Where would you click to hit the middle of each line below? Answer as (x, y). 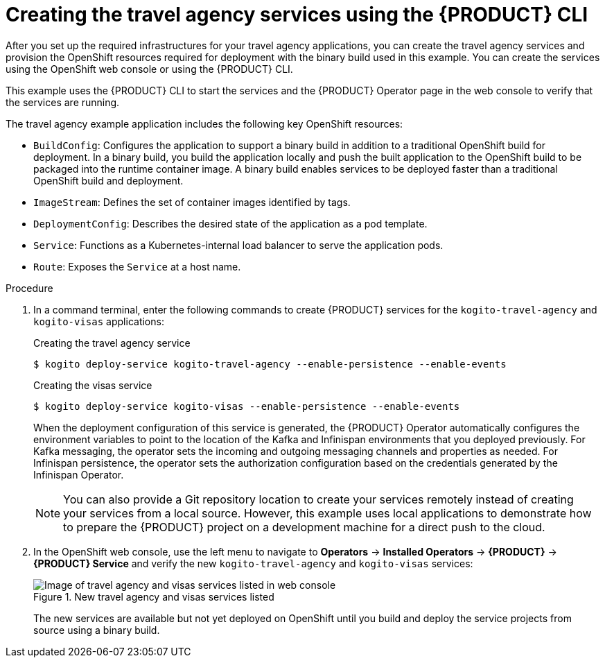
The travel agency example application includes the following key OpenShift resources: (204, 123)
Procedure (29, 288)
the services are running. (63, 102)
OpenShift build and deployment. (108, 180)
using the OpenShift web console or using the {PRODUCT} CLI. (149, 69)
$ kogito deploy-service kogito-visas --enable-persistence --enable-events (247, 406)
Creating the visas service (93, 385)
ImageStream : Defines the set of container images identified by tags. (192, 202)
